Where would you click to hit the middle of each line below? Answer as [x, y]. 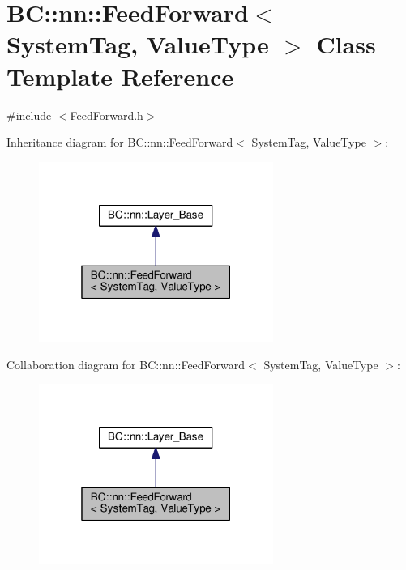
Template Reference [120, 76]
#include [29, 115]
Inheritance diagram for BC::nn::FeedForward [120, 142]
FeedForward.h [107, 115]
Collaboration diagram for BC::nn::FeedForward [126, 364]
